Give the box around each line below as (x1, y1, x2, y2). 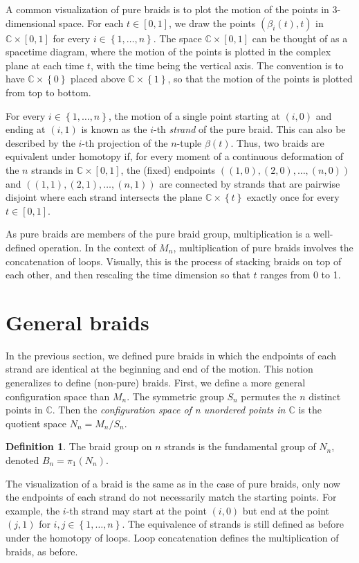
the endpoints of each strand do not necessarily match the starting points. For (6, 490, 337, 504)
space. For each (59, 15, 124, 30)
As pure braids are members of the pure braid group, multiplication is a (6, 226, 311, 241)
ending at (6, 122, 46, 136)
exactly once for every (246, 190, 340, 204)
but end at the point (242, 503, 330, 517)
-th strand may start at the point (66, 503, 207, 517)
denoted (6, 452, 39, 467)
